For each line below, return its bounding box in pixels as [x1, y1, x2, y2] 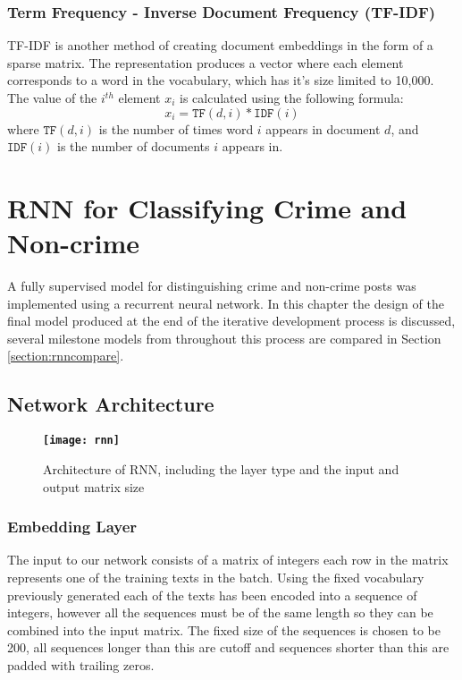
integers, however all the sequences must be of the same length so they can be [7, 603, 433, 622]
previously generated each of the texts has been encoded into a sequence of [7, 585, 417, 604]
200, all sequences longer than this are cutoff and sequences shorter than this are [7, 638, 449, 657]
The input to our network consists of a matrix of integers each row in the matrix [7, 550, 449, 569]
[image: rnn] [43, 434, 120, 447]
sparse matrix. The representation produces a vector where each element [7, 53, 404, 72]
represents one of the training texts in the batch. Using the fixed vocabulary [7, 567, 424, 586]
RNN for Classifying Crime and [7, 189, 407, 225]
